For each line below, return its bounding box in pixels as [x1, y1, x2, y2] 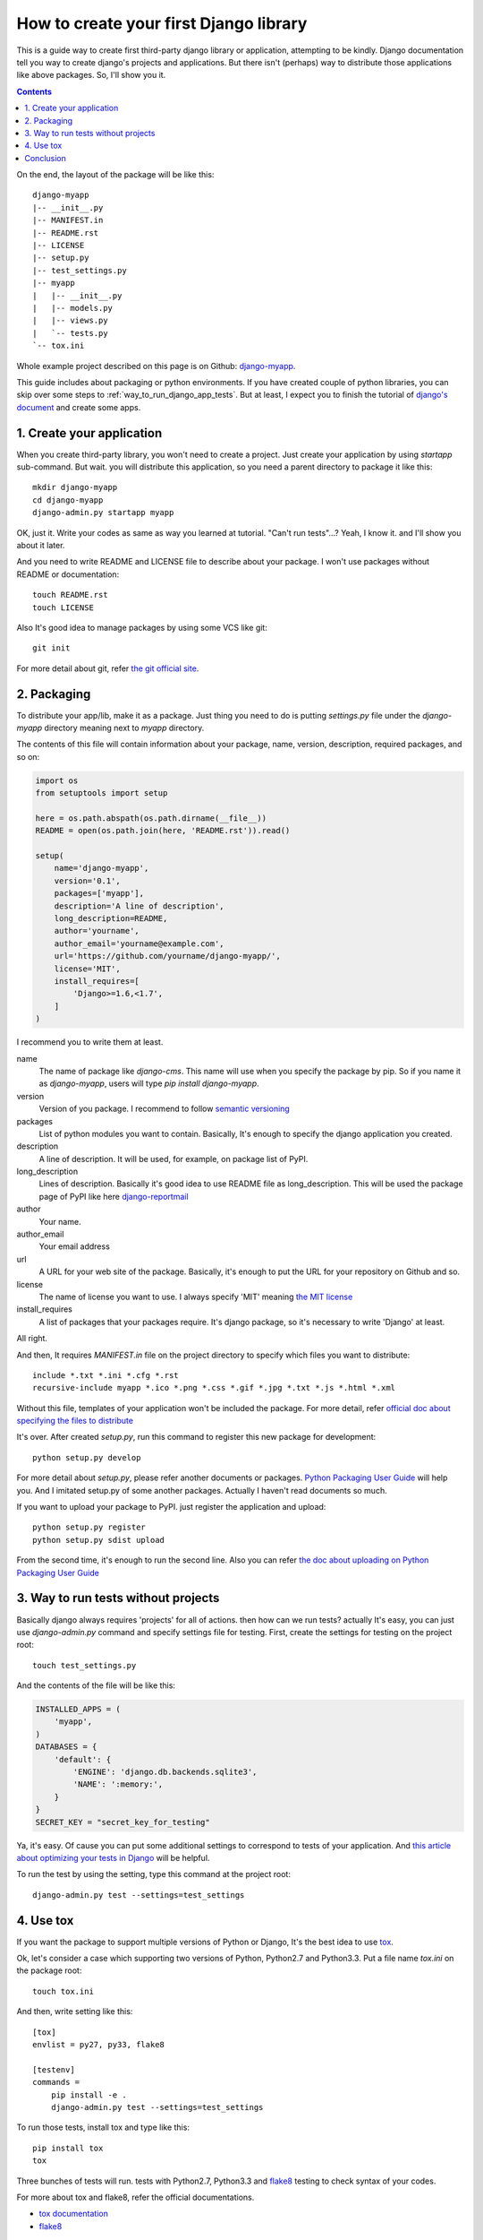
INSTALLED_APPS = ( [35, 1704, 121, 1715]
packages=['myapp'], [54, 888, 145, 899]
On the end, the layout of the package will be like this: [16, 169, 215, 180]
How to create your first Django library [16, 13, 308, 33]
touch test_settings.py [32, 1660, 137, 1670]
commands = [32, 2077, 80, 2088]
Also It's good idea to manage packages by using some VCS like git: [16, 622, 267, 633]
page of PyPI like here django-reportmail [38, 1191, 189, 1202]
